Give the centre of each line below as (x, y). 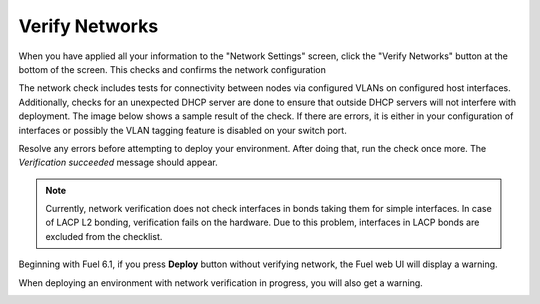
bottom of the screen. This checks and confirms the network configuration (172, 69)
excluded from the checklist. (104, 236)
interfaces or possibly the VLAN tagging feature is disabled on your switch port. (182, 130)
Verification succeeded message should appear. (118, 162)
